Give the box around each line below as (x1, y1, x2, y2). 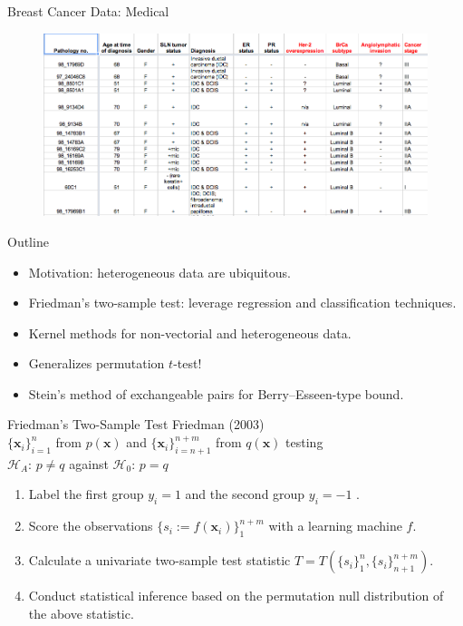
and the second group (185, 484, 305, 504)
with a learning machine (268, 516, 402, 535)
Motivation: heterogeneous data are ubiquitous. (28, 262, 292, 281)
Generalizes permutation (28, 354, 165, 373)
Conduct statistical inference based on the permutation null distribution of (28, 586, 444, 605)
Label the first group (28, 484, 144, 504)
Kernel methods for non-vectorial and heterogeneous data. (28, 323, 352, 342)
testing (285, 433, 323, 452)
